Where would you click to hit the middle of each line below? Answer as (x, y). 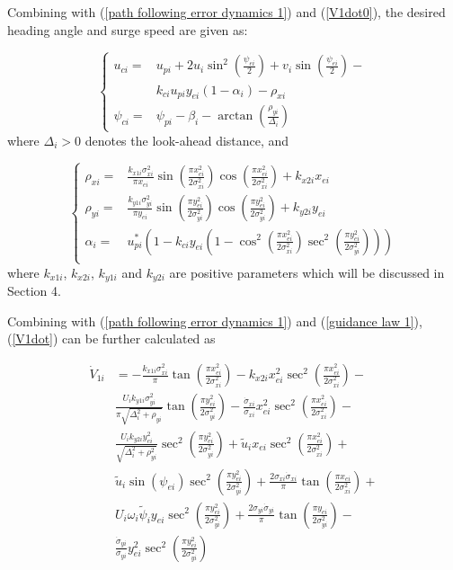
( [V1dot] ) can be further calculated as (111, 338)
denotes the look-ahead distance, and (187, 140)
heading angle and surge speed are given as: (128, 29)
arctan (235, 116)
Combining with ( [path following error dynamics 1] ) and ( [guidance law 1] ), (215, 321)
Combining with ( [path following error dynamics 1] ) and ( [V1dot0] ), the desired (226, 12)
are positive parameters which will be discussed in (307, 272)
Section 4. (34, 291)
